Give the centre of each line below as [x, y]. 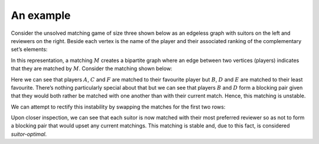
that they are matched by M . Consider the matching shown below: [92, 68]
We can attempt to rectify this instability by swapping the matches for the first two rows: [118, 107]
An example [41, 15]
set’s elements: [29, 50]
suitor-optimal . [29, 134]
